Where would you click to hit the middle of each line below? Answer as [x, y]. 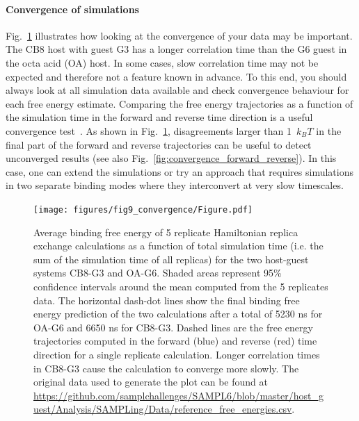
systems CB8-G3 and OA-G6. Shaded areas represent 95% [158, 273]
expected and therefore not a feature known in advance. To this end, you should [176, 76]
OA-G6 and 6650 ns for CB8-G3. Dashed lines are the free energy [173, 327]
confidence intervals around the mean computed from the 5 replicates [181, 286]
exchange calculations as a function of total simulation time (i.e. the [178, 246]
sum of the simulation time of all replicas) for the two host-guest [171, 259]
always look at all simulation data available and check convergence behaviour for [177, 90]
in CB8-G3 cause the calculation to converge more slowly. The [166, 368]
